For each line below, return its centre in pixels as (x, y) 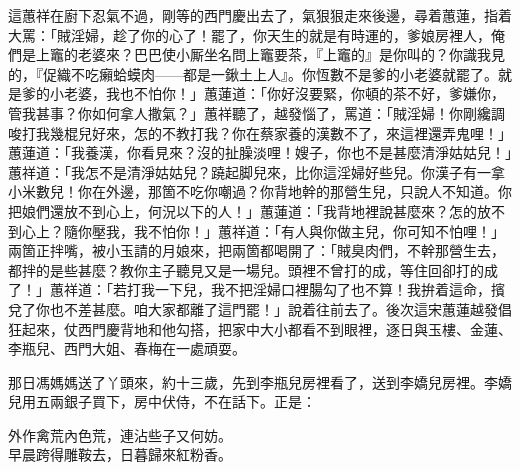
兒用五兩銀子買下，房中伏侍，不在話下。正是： (162, 401)
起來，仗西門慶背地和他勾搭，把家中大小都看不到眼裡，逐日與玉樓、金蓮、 (266, 328)
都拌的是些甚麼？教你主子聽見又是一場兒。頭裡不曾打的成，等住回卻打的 (246, 269)
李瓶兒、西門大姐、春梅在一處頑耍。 (127, 348)
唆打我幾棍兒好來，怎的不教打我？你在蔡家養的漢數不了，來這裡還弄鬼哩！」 (260, 132)
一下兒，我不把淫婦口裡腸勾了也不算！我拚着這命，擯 (329, 289)
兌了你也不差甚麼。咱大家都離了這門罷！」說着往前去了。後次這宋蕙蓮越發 (253, 308)
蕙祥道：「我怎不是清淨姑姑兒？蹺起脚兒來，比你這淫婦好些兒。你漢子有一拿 (256, 171)
